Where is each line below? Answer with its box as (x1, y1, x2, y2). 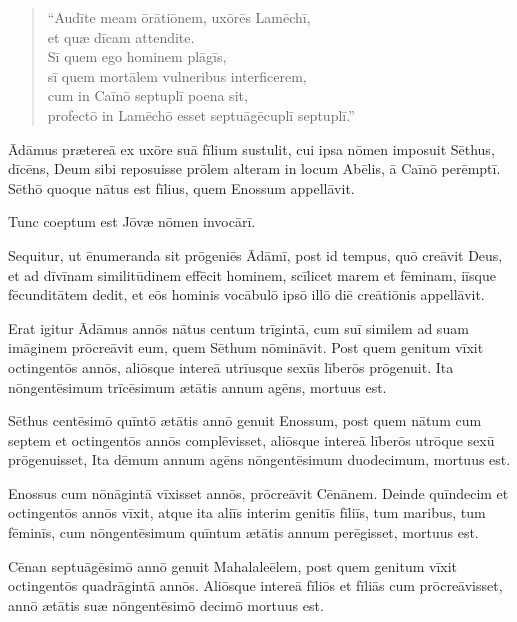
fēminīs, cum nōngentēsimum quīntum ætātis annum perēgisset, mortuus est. (8, 522, 479, 543)
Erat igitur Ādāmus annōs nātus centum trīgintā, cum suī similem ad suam (8, 317, 469, 338)
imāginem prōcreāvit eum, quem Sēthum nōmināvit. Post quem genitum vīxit (8, 337, 484, 358)
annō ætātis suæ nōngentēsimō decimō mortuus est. (8, 594, 324, 615)
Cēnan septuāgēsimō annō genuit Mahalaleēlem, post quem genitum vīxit (8, 555, 458, 576)
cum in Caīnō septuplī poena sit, (47, 85, 248, 106)
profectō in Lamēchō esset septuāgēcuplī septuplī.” (47, 104, 355, 125)
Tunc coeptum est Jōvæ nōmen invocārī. (8, 211, 256, 232)
